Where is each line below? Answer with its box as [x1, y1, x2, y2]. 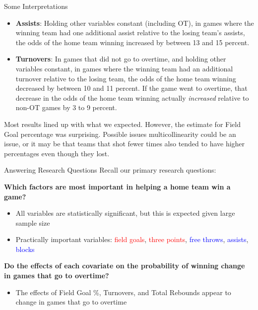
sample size [15, 217, 50, 228]
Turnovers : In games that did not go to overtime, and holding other [15, 54, 226, 64]
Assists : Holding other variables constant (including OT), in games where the [15, 17, 254, 28]
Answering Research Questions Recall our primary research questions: [4, 165, 216, 175]
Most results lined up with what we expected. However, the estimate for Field [4, 119, 241, 129]
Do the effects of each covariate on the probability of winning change [4, 260, 245, 271]
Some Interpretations [4, 1, 68, 11]
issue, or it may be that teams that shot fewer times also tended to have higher [4, 138, 245, 149]
